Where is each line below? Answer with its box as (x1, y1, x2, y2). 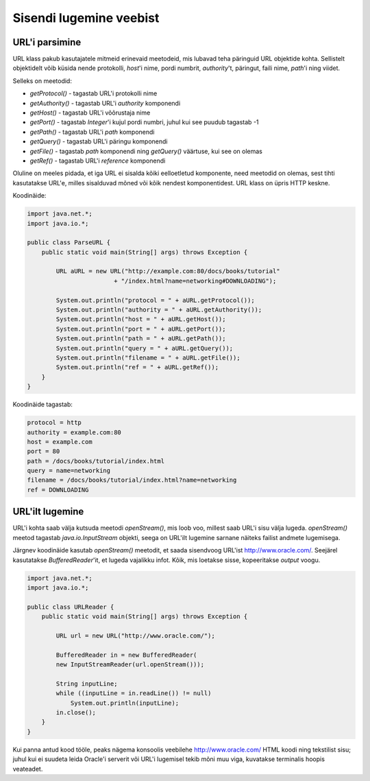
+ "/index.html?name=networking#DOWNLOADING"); (113, 277, 277, 285)
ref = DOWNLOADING (27, 486, 89, 493)
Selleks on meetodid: (12, 76, 72, 85)
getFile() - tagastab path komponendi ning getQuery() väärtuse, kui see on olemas (29, 147, 263, 155)
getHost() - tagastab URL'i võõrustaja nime (29, 108, 151, 117)
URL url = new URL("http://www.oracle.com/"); (56, 631, 215, 640)
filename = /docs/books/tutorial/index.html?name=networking (27, 476, 237, 484)
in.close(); (56, 708, 96, 716)
